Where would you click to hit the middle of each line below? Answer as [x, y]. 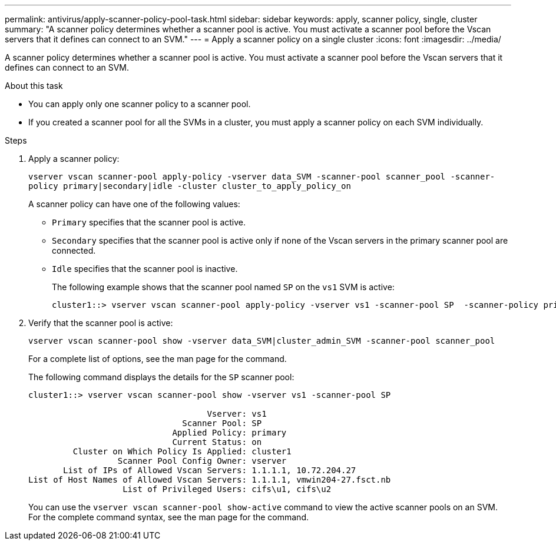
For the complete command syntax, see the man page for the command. [168, 517]
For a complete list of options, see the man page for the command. [158, 359]
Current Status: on [217, 442]
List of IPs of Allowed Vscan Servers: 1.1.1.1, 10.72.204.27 [210, 470]
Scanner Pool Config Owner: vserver [202, 461]
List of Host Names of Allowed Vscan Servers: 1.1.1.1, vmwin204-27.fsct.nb [210, 480]
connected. [74, 250]
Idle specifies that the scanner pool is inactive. [145, 269]
